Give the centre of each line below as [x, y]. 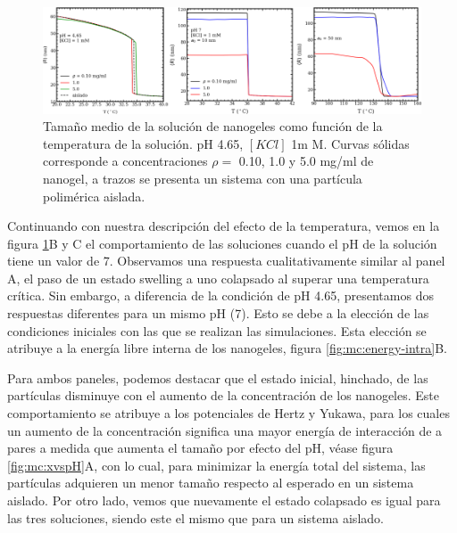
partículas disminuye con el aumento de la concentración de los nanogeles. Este [224, 395]
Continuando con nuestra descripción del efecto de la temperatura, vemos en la [224, 226]
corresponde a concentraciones [125, 161]
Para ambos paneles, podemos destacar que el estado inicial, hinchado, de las [218, 377]
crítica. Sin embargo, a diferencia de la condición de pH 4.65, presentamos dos [220, 295]
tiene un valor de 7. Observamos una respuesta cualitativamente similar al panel [226, 261]
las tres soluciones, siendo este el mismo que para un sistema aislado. [195, 517]
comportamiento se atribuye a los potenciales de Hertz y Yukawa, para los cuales [228, 413]
